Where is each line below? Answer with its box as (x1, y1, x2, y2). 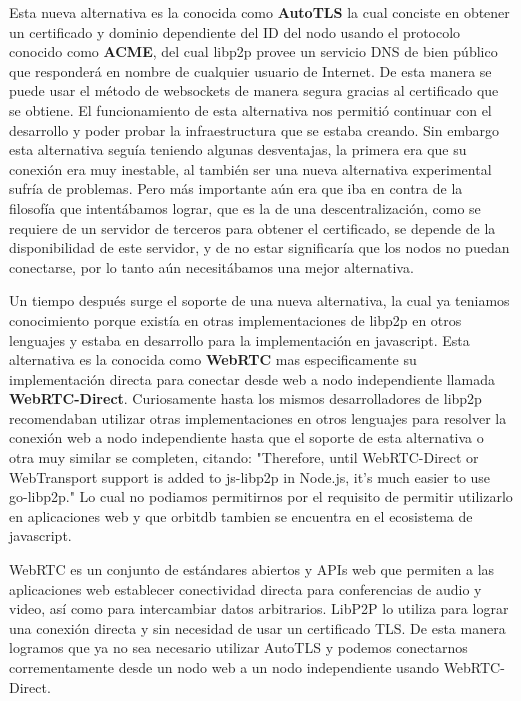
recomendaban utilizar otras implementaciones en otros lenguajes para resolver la (9, 407, 507, 428)
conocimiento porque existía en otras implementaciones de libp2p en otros (9, 309, 462, 330)
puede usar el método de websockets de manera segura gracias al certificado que (9, 80, 499, 101)
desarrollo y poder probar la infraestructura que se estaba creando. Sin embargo (9, 119, 499, 140)
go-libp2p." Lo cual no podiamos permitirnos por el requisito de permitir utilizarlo (9, 486, 513, 507)
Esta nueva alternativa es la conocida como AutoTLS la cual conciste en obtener (9, 2, 510, 22)
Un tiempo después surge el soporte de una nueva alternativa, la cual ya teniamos (9, 290, 510, 311)
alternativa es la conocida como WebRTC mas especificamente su (9, 349, 417, 370)
